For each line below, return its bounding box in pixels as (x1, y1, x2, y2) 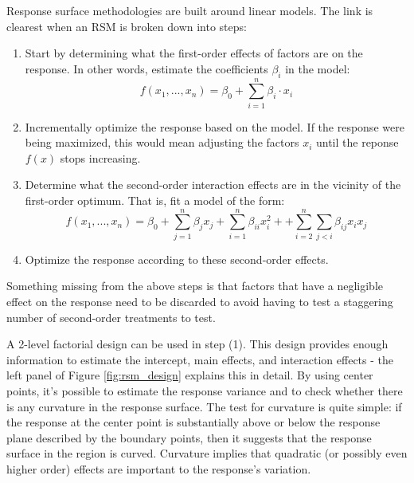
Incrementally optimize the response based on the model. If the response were (25, 118, 404, 135)
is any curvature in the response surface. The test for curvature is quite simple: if (6, 398, 402, 414)
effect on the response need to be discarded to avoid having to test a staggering (6, 293, 393, 309)
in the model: (285, 60, 350, 77)
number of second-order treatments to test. (6, 308, 216, 325)
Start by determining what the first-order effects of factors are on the (25, 45, 363, 61)
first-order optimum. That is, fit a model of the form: (25, 192, 285, 209)
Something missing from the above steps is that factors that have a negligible (6, 277, 384, 294)
